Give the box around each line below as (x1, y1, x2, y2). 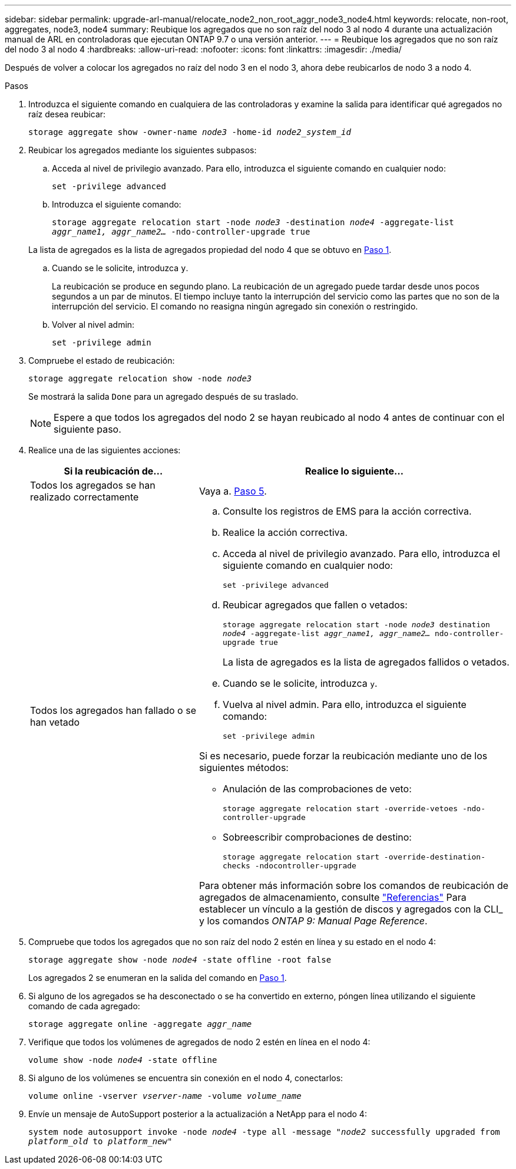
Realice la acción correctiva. (222, 526, 348, 538)
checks (222, 861, 250, 870)
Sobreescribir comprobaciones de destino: (222, 831, 412, 843)
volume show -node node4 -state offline (28, 1055, 217, 1065)
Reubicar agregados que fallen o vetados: (222, 599, 408, 611)
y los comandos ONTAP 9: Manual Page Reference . (199, 915, 428, 927)
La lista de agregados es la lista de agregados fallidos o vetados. (222, 656, 510, 668)
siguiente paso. (54, 423, 121, 435)
